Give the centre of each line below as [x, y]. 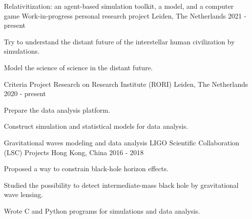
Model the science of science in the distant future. [78, 67]
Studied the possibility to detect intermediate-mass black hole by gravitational [121, 185]
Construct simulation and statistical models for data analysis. [96, 126]
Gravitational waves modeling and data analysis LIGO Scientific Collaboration [122, 142]
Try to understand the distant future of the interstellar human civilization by [119, 41]
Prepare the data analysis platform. [57, 109]
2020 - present [25, 93]
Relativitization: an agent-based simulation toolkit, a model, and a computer [119, 6]
